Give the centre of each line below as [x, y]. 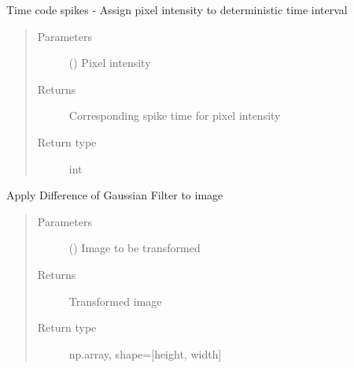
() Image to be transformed [135, 248]
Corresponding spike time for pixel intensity [175, 115]
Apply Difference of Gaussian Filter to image [115, 195]
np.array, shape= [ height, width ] [145, 353]
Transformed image [115, 301]
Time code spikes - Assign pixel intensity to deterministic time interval [177, 9]
